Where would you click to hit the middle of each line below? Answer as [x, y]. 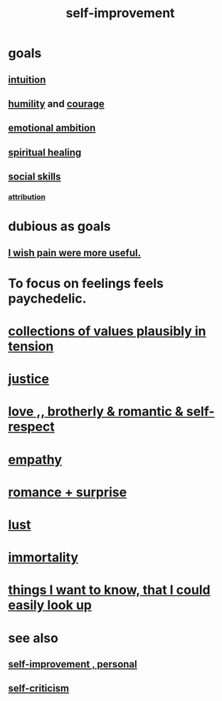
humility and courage [57, 104]
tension [31, 347]
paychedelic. [47, 298]
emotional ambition [52, 128]
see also [33, 638]
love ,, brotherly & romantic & [96, 412]
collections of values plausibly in [107, 332]
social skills [35, 177]
